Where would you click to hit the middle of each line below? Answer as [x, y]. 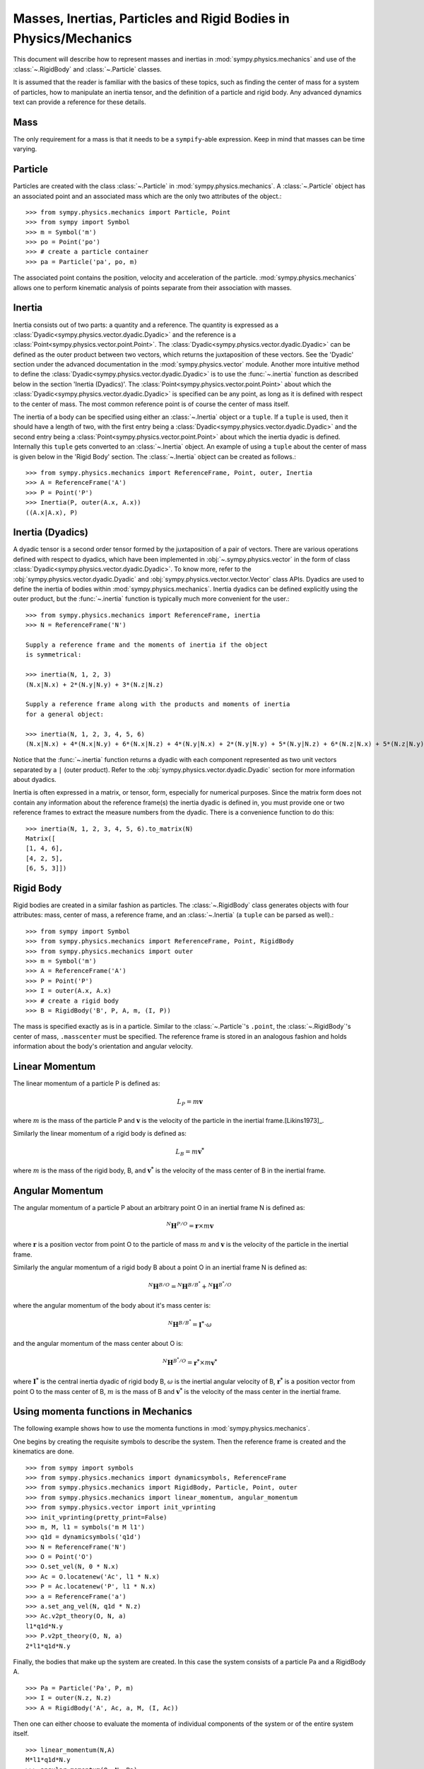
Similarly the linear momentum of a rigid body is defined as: [100, 1134]
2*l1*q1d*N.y [48, 1646]
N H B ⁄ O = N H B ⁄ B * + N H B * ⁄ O [190, 1286]
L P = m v [190, 1102]
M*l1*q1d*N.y [48, 1760]
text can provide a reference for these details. [79, 102]
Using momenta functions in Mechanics [103, 1412]
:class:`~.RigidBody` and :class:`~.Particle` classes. [87, 69]
